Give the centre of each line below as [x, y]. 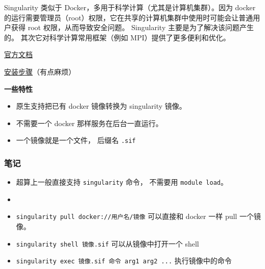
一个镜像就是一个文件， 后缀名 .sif [76, 140]
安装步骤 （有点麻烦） [40, 71]
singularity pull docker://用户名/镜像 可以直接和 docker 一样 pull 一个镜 [138, 216]
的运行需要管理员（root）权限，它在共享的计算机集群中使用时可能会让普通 [129, 17]
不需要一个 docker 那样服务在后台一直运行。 [89, 123]
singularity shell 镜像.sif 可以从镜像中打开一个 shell [107, 243]
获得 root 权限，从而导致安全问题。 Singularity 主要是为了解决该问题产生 [132, 27]
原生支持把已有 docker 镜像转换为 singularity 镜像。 [101, 106]
